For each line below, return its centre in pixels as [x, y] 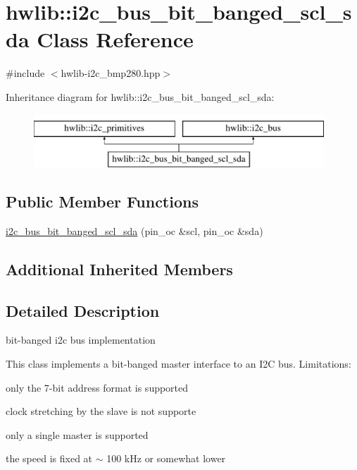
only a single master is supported [77, 434]
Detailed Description [83, 310]
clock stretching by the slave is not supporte [101, 411]
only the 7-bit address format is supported [97, 387]
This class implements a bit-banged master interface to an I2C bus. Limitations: [178, 364]
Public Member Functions [102, 201]
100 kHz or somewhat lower [166, 458]
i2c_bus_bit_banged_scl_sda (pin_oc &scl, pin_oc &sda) [134, 230]
